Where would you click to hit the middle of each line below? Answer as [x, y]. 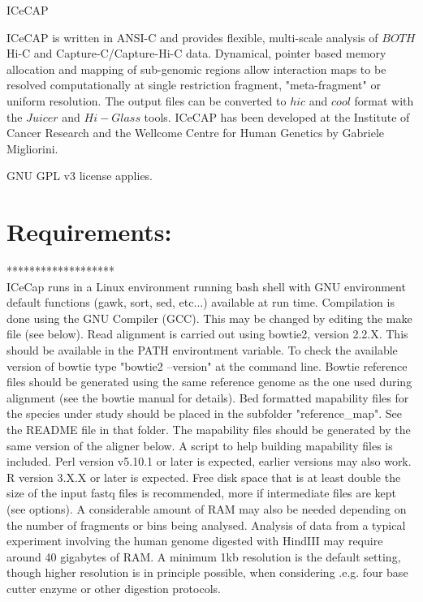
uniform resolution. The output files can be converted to [147, 100]
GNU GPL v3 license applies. [80, 176]
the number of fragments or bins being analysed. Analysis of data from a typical [206, 525]
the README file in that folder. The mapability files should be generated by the [209, 429]
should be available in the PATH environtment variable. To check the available [202, 350]
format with [384, 100]
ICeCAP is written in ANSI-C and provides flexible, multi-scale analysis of [192, 37]
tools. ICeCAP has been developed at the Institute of [277, 116]
